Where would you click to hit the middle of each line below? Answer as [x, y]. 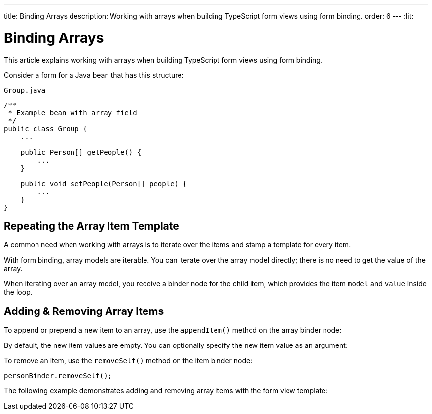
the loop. [18, 292]
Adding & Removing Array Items [84, 311]
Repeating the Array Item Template [91, 226]
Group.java [25, 90]
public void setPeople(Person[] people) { [104, 184]
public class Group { [46, 128]
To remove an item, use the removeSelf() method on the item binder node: [128, 361]
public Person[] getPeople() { [81, 152]
